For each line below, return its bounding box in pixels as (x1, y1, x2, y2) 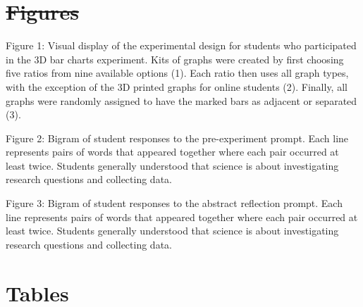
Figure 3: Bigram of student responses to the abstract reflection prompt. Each (6, 196, 343, 211)
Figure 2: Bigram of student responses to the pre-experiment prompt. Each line (6, 130, 349, 145)
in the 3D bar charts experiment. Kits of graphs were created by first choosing (6, 51, 344, 66)
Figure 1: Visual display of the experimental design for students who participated (6, 38, 357, 53)
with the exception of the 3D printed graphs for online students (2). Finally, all (6, 79, 347, 94)
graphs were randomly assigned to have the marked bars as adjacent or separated (6, 93, 357, 108)
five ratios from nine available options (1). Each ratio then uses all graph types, (6, 65, 349, 80)
